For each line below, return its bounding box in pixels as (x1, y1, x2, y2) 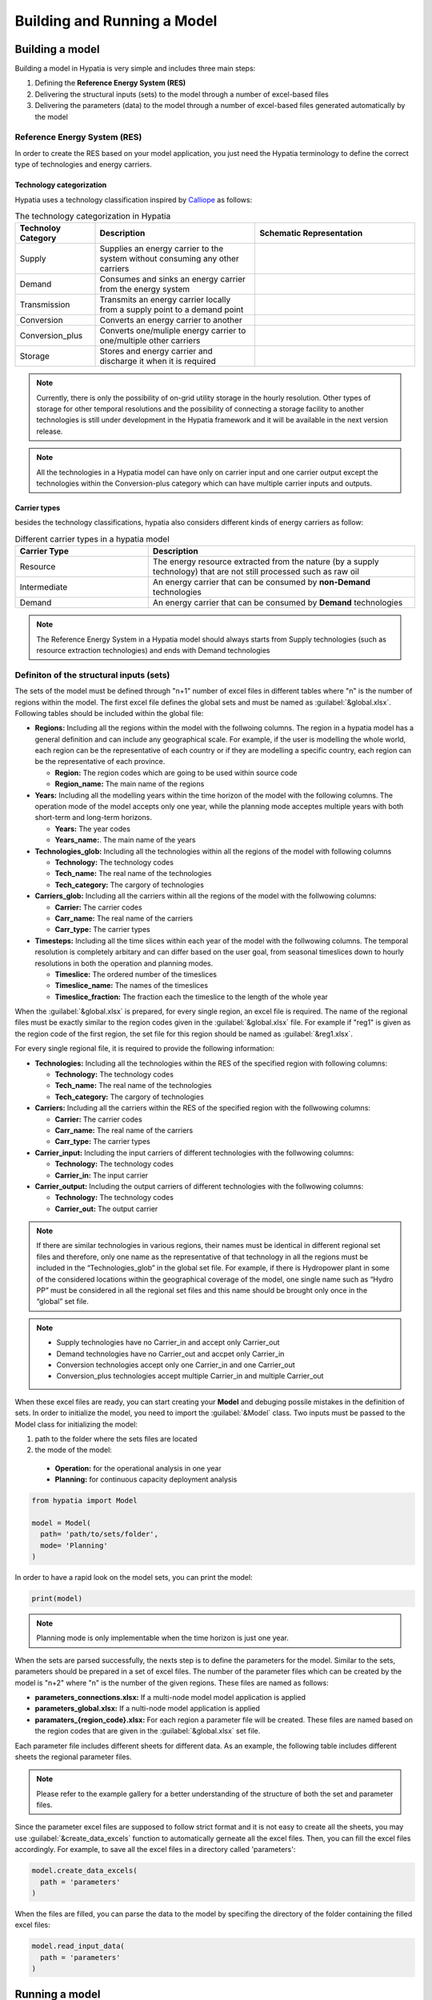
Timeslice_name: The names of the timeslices (54, 981, 208, 990)
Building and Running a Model (14, 12, 218, 30)
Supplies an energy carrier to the (99, 243, 224, 254)
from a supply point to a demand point (99, 304, 244, 315)
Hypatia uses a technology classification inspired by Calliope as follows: (14, 194, 253, 204)
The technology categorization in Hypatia (14, 210, 171, 222)
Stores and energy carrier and (99, 346, 214, 357)
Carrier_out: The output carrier (54, 1204, 158, 1214)
